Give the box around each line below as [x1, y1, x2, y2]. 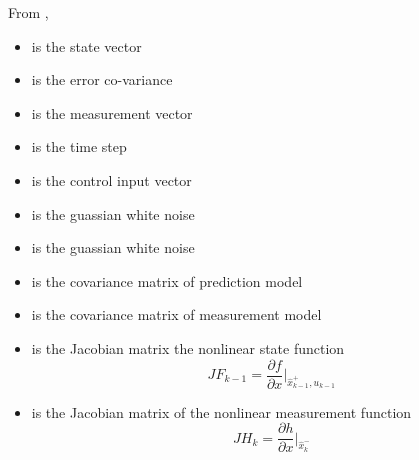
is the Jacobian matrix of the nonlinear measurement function [31, 401, 412, 422]
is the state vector [31, 35, 142, 56]
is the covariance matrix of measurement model [31, 304, 322, 325]
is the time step [31, 136, 127, 157]
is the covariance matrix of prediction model [31, 270, 303, 291]
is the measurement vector [31, 102, 193, 123]
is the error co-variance [31, 69, 173, 90]
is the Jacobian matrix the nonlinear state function [31, 337, 345, 358]
